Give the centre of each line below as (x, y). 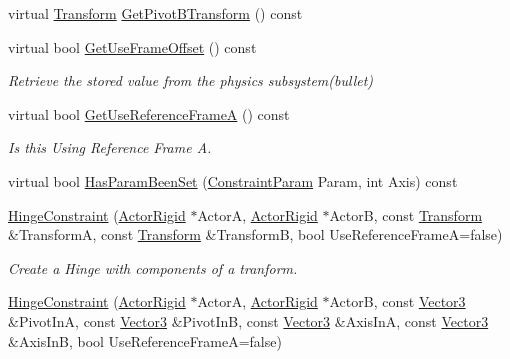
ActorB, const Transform (406, 214)
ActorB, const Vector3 (397, 301)
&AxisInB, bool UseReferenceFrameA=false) (145, 340)
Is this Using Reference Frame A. (110, 147)
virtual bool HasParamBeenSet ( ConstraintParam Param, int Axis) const (233, 180)
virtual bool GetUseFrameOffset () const (132, 46)
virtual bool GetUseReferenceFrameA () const (149, 113)
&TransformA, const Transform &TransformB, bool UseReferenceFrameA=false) (255, 234)
